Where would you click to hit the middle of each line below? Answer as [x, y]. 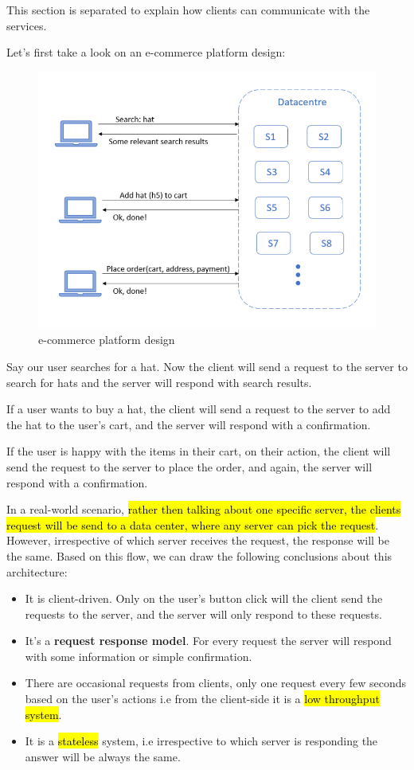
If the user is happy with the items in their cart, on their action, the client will [199, 451]
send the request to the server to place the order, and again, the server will [189, 466]
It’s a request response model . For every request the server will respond [208, 641]
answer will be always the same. [103, 756]
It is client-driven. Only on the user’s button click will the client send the [204, 598]
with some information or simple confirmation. [139, 656]
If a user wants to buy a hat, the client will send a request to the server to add [199, 409]
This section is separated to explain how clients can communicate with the [188, 10]
